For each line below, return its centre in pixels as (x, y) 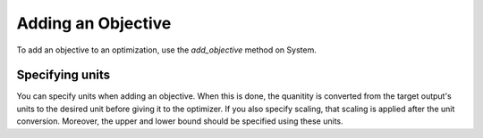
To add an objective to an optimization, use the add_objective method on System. (166, 50)
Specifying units (64, 75)
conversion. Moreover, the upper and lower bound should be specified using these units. (180, 121)
